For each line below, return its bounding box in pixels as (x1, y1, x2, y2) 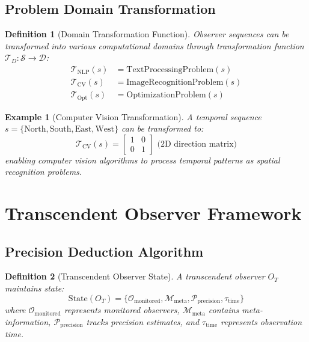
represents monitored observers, (64, 304, 180, 316)
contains (208, 304, 239, 316)
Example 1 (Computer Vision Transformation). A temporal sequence (5, 110, 262, 123)
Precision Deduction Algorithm (5, 242, 204, 260)
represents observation (221, 315, 302, 328)
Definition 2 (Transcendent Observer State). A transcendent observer (5, 270, 265, 282)
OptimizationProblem (126, 91, 206, 100)
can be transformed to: (121, 122, 204, 135)
